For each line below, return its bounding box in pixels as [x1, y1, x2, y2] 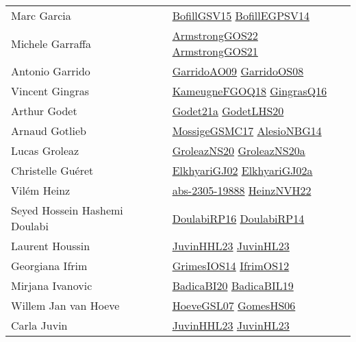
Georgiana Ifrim [11, 258, 88, 273]
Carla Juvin [11, 317, 68, 333]
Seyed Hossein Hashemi [11, 202, 123, 218]
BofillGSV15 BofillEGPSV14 [172, 8, 309, 23]
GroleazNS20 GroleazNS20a [172, 143, 305, 158]
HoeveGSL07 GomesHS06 [172, 297, 296, 313]
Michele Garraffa [11, 35, 92, 51]
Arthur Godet [11, 103, 77, 119]
